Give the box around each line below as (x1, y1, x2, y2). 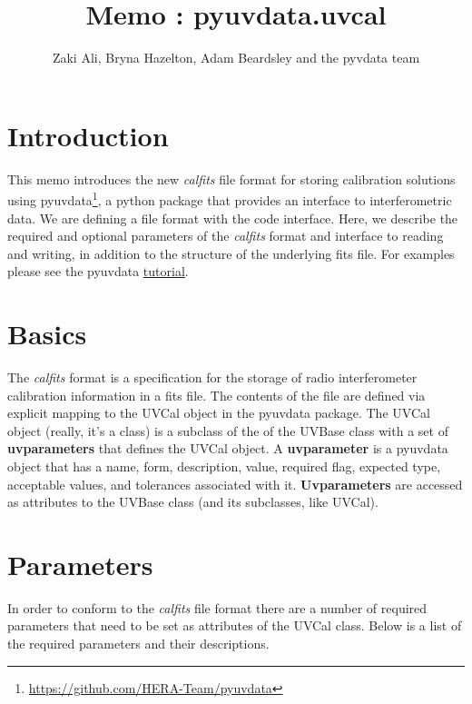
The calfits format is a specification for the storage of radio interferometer (7, 368, 418, 386)
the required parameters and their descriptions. (7, 634, 270, 653)
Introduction (7, 116, 169, 154)
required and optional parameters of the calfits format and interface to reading (7, 226, 444, 245)
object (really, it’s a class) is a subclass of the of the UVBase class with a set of (7, 421, 448, 440)
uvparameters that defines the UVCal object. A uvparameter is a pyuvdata (7, 439, 448, 458)
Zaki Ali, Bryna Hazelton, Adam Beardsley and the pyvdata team (52, 48, 420, 67)
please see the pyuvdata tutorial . (7, 262, 189, 281)
